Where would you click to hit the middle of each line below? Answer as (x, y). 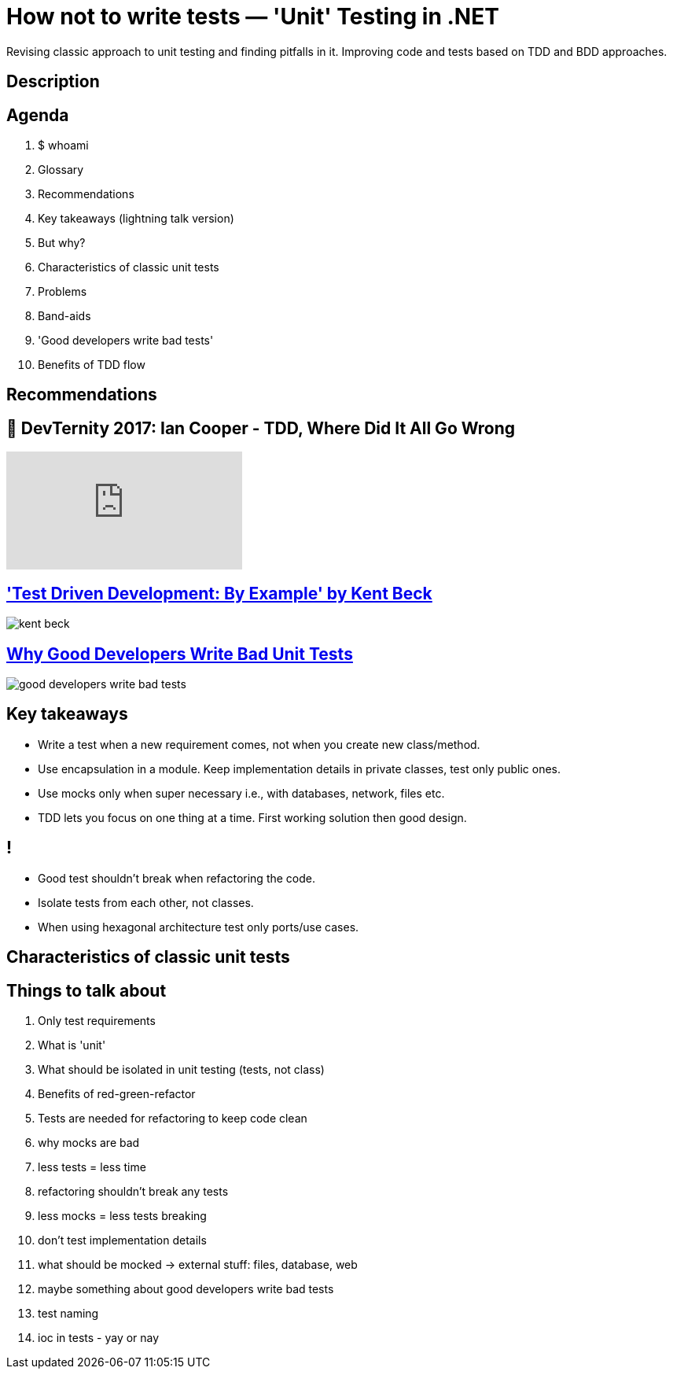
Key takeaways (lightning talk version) (136, 219)
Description (53, 82)
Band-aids (64, 316)
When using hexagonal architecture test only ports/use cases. (199, 927)
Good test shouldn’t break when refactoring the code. (177, 878)
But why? (62, 243)
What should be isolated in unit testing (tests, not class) (181, 1069)
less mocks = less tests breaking (122, 1215)
